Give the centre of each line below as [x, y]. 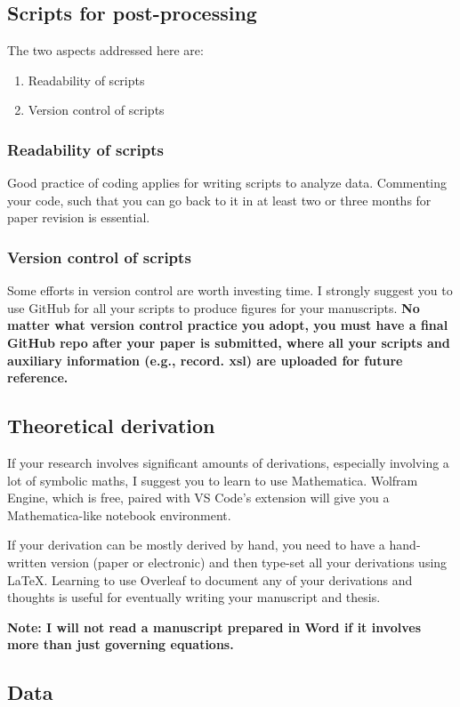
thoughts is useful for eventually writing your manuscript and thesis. [194, 597]
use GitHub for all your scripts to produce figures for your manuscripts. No [214, 307]
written [27, 562]
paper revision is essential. [79, 217]
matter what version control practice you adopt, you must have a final [228, 325]
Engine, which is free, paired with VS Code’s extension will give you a [198, 498]
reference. [38, 378]
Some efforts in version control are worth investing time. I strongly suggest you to [230, 290]
